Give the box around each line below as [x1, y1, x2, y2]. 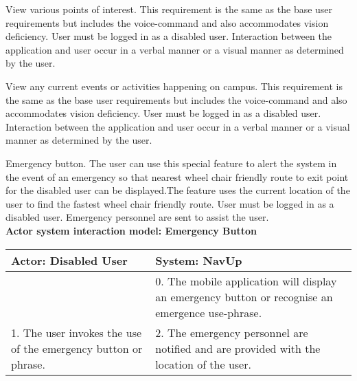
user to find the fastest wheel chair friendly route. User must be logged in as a [5, 196, 334, 210]
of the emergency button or [11, 340, 143, 356]
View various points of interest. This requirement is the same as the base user [5, 2, 333, 16]
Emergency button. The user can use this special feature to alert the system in [5, 155, 337, 170]
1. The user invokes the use [11, 324, 142, 340]
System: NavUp [155, 252, 242, 268]
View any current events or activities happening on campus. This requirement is [5, 78, 343, 93]
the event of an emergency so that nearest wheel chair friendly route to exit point [5, 169, 349, 184]
